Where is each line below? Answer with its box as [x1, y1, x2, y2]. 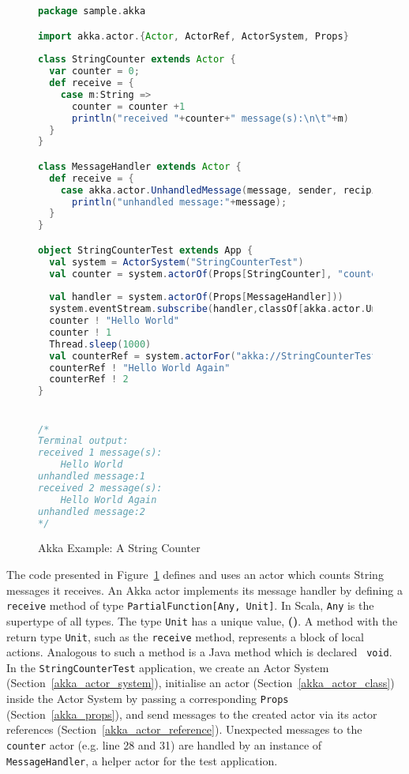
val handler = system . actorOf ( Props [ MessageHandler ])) [49, 291, 343, 303]
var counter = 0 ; [49, 66, 140, 77]
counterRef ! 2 [49, 374, 129, 385]
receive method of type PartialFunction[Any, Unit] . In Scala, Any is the [6, 597, 374, 614]
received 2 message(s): [38, 482, 163, 494]
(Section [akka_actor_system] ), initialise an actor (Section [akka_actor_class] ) [6, 674, 395, 691]
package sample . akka [38, 6, 146, 17]
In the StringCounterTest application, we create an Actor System [6, 659, 329, 675]
